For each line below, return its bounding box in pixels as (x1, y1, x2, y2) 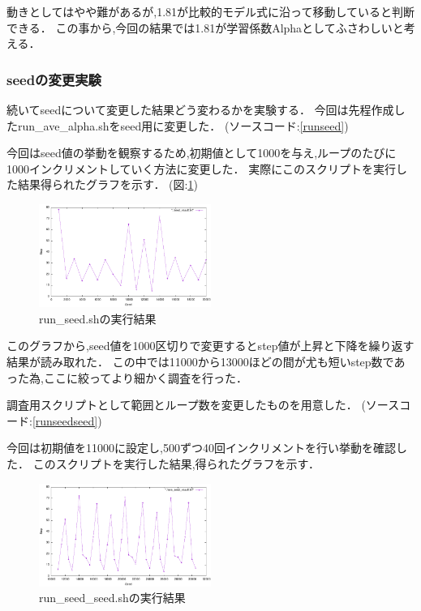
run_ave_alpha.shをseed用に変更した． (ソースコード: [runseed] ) (17, 117, 349, 134)
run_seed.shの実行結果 (39, 310, 157, 327)
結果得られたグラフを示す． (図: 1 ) (17, 176, 198, 193)
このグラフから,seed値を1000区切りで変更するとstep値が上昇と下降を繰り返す (6, 337, 415, 354)
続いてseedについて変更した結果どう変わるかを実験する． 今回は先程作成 (6, 101, 394, 117)
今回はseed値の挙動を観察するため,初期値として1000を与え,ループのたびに (6, 144, 397, 161)
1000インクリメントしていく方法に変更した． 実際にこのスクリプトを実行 (6, 160, 396, 177)
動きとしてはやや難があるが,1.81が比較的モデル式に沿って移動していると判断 (6, 3, 415, 19)
